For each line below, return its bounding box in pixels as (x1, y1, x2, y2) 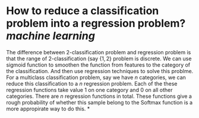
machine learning (6, 29, 95, 42)
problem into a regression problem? (6, 17, 186, 30)
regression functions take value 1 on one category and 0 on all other (6, 86, 173, 93)
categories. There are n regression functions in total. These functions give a (6, 93, 192, 100)
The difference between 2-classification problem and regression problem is (6, 48, 191, 55)
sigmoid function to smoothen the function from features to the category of (6, 61, 191, 68)
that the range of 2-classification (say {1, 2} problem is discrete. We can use (6, 55, 192, 62)
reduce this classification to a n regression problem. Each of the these (6, 80, 178, 87)
